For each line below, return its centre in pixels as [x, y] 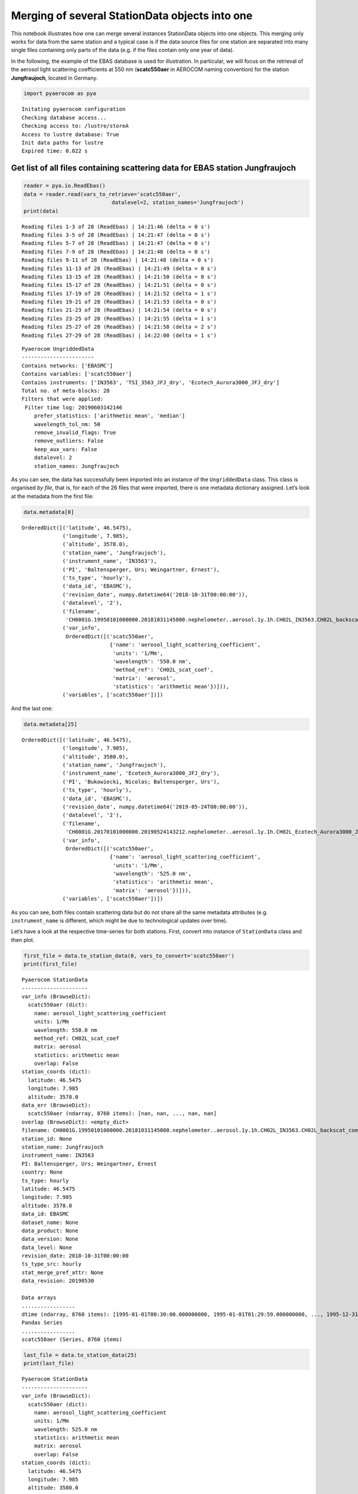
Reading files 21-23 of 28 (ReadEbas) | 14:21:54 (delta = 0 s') [119, 310]
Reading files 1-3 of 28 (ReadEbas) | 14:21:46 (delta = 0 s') [116, 226]
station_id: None [47, 1139]
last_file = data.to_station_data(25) [80, 1355]
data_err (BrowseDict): [56, 1105]
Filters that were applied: [63, 399]
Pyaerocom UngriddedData [58, 349]
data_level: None [47, 1247]
